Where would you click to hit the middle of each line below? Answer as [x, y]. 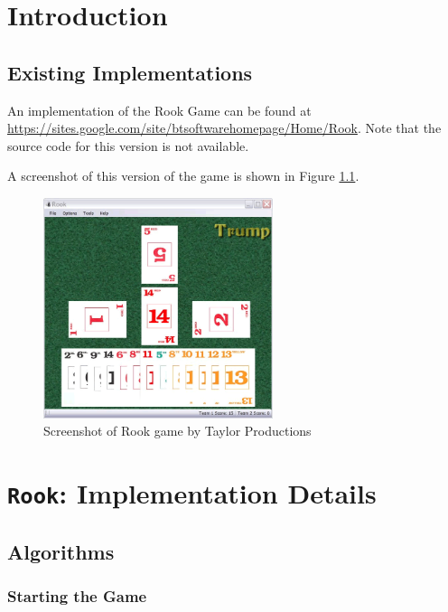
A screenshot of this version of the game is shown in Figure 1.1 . [183, 176]
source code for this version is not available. [128, 145]
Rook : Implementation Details [192, 493]
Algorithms [61, 551]
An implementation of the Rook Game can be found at [159, 110]
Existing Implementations [130, 72]
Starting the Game [77, 596]
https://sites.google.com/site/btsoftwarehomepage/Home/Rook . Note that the [224, 128]
